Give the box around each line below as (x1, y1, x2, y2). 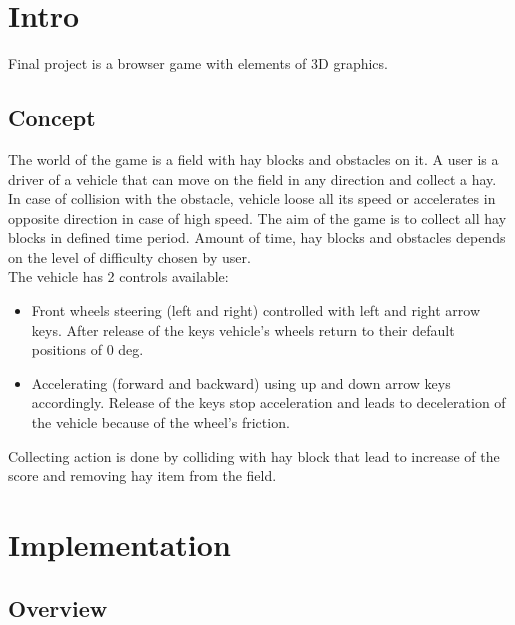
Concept (8, 102, 96, 133)
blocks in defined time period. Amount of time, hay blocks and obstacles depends (8, 227, 506, 248)
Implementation (8, 524, 231, 565)
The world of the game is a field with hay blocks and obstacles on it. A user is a (8, 148, 499, 169)
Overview (8, 592, 108, 623)
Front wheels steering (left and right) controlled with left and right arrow (31, 300, 481, 321)
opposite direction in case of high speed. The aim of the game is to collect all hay (8, 207, 507, 228)
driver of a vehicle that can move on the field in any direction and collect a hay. (8, 168, 497, 189)
